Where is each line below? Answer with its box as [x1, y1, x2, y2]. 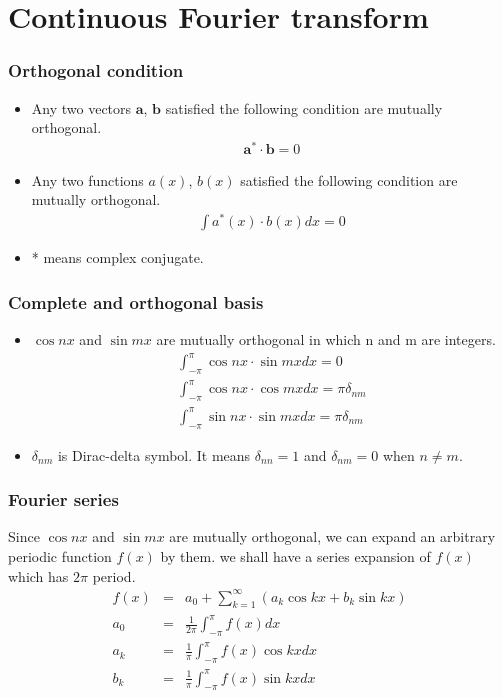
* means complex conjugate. [31, 247, 204, 268]
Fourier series [8, 487, 119, 512]
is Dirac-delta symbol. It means [57, 444, 251, 465]
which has [8, 565, 69, 586]
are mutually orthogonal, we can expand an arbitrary [169, 526, 496, 547]
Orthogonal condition [8, 58, 184, 83]
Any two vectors [31, 97, 132, 118]
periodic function [8, 545, 112, 566]
